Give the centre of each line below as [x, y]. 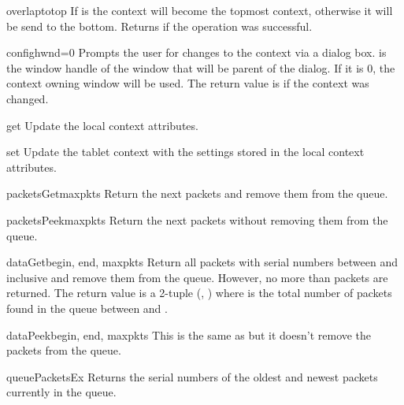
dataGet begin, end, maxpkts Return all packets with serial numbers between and [202, 262]
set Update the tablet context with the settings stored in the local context [185, 152]
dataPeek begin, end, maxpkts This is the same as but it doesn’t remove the [189, 334]
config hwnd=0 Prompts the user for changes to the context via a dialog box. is [196, 52]
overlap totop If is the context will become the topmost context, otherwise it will [200, 10]
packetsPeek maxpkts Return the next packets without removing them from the [197, 219]
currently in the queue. [61, 392]
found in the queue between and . [87, 308]
